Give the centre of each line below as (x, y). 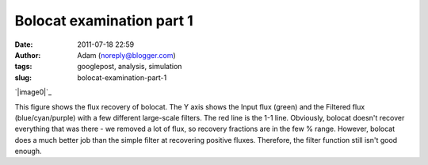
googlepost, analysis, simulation (130, 67)
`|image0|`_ (33, 92)
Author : (28, 55)
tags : (23, 67)
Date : (24, 44)
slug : (23, 77)
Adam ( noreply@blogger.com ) (126, 55)
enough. (29, 152)
